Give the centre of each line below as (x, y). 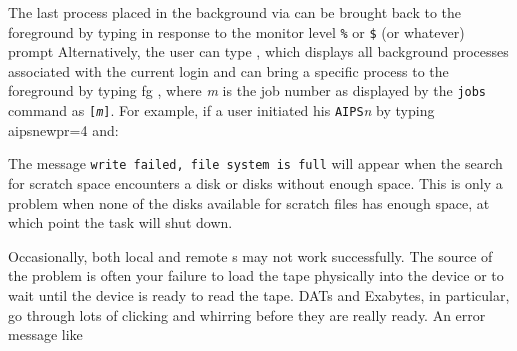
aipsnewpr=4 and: (63, 129)
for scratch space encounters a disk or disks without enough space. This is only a (255, 183)
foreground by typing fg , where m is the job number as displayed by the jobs (247, 90)
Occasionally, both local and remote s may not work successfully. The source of (250, 255)
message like (45, 334)
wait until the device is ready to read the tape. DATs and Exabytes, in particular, (259, 294)
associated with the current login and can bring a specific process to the (228, 70)
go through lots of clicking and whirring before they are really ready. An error (247, 314)
